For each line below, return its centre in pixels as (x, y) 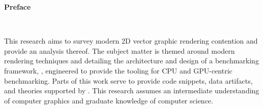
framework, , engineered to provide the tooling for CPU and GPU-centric (118, 70)
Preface (18, 7)
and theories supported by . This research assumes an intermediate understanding (132, 90)
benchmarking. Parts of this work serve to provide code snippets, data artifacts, (128, 80)
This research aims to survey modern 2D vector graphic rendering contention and (131, 41)
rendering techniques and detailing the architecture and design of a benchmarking (131, 61)
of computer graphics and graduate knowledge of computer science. (109, 100)
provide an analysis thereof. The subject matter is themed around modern (120, 50)
